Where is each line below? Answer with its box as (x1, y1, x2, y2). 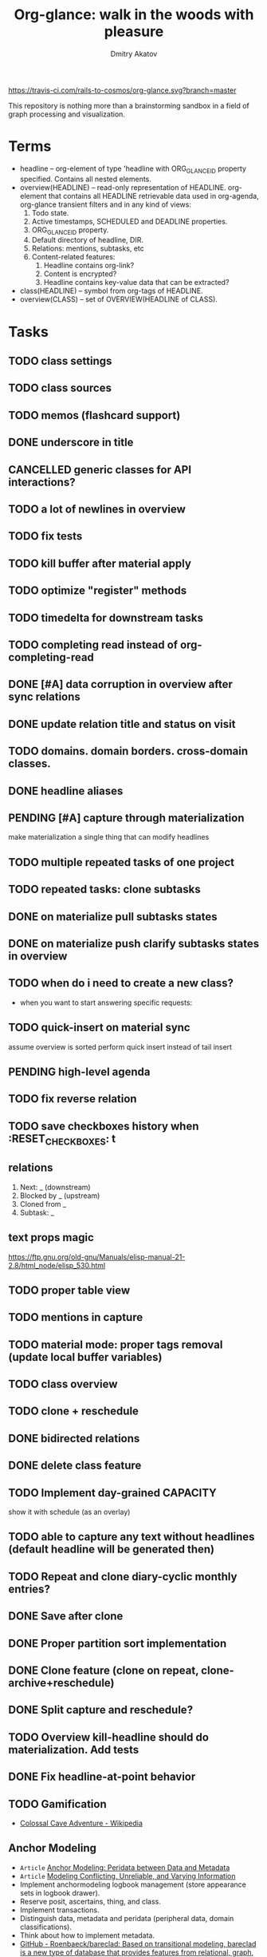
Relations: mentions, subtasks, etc (31, 243, 145, 253)
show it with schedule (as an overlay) (8, 1507, 131, 1517)
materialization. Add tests (8, 1742, 139, 1757)
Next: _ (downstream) (19, 1182, 91, 1192)
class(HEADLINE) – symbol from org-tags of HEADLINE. (19, 286, 203, 296)
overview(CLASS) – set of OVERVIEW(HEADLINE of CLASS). (19, 295, 218, 304)
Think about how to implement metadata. (19, 1930, 155, 1940)
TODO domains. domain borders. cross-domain (8, 745, 249, 758)
